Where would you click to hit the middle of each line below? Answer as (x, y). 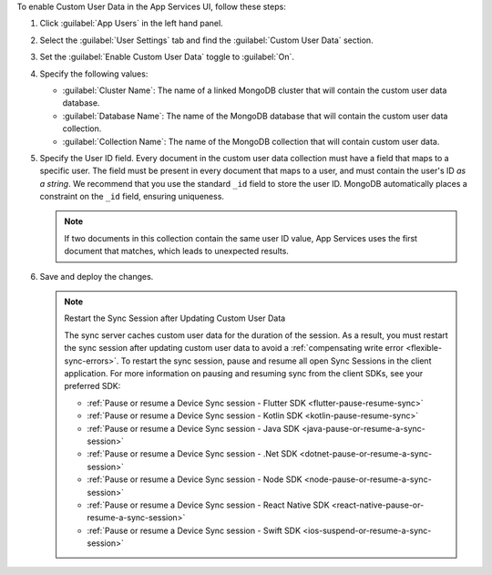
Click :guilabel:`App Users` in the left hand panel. (131, 24)
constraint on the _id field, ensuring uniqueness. (132, 197)
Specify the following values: (94, 74)
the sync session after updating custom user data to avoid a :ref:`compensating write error (234, 348)
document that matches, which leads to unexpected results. (176, 252)
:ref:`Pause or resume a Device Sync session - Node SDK (195, 479)
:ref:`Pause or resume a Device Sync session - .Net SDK (192, 454)
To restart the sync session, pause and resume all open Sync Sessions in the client (276, 361)
